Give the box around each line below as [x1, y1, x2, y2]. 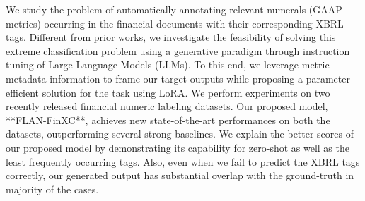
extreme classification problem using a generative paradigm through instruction [6, 43, 350, 58]
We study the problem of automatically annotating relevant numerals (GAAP [6, 2, 342, 16]
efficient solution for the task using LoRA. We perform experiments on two [6, 85, 330, 99]
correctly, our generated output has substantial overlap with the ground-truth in [6, 168, 354, 183]
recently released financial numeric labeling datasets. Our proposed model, [6, 99, 328, 114]
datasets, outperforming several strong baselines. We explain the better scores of [6, 126, 354, 141]
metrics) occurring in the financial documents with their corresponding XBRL [6, 16, 344, 30]
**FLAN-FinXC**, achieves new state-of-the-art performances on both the [6, 112, 330, 127]
